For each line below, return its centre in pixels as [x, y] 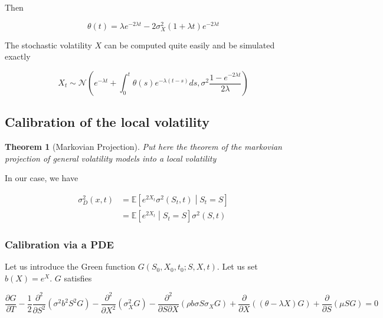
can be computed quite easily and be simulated [189, 45]
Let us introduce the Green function [70, 266]
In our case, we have [42, 178]
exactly [18, 56]
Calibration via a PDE [59, 244]
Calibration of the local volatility [107, 122]
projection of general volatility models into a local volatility [111, 158]
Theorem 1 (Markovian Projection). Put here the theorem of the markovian [143, 147]
